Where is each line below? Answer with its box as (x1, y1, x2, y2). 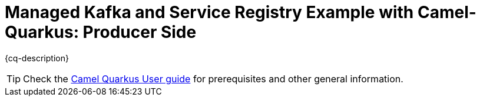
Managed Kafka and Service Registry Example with (5, 2, 414, 22)
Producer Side (82, 22, 197, 42)
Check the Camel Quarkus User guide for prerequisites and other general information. (23, 72, 403, 85)
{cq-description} (5, 53, 69, 63)
